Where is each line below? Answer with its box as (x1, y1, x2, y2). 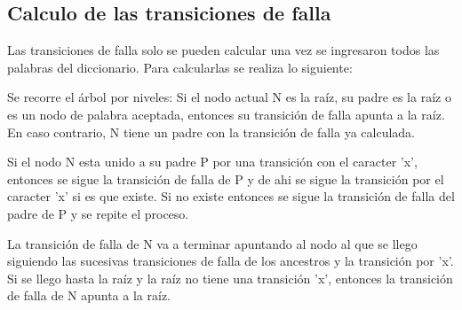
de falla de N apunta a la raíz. (7, 286, 171, 305)
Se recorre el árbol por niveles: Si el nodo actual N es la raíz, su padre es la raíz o (7, 88, 451, 106)
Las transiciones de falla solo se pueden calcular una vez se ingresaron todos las (7, 41, 440, 59)
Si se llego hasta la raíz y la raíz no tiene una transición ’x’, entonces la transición (7, 268, 453, 287)
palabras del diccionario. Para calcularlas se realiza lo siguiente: (7, 58, 353, 76)
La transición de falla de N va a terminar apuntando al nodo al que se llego (7, 234, 418, 252)
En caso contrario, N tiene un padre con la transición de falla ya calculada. (7, 122, 416, 141)
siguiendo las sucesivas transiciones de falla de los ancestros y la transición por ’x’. (7, 252, 454, 270)
